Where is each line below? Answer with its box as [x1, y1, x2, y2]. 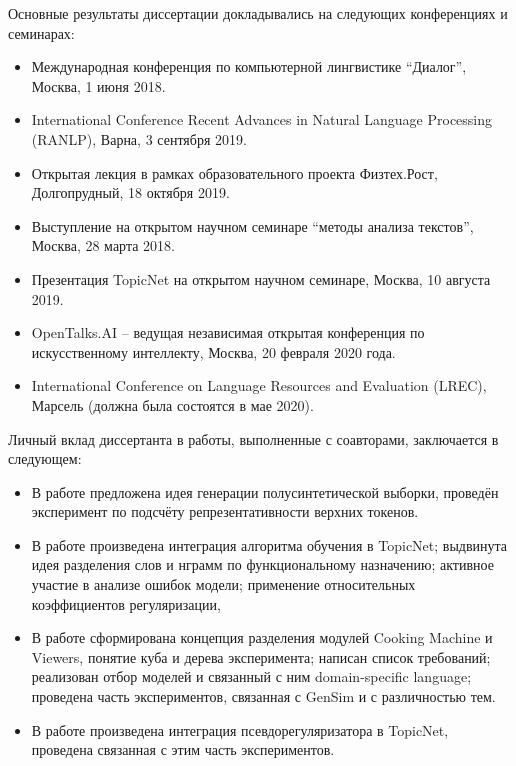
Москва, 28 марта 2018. [31, 235, 175, 256]
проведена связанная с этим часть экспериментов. [31, 739, 335, 760]
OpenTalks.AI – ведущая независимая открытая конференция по [31, 322, 425, 343]
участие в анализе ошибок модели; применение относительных [31, 574, 416, 595]
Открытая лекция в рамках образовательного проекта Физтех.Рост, [31, 162, 438, 183]
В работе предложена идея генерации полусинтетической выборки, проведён [31, 481, 499, 502]
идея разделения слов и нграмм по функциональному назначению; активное [31, 554, 494, 575]
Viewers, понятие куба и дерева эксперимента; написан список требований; [31, 646, 491, 667]
